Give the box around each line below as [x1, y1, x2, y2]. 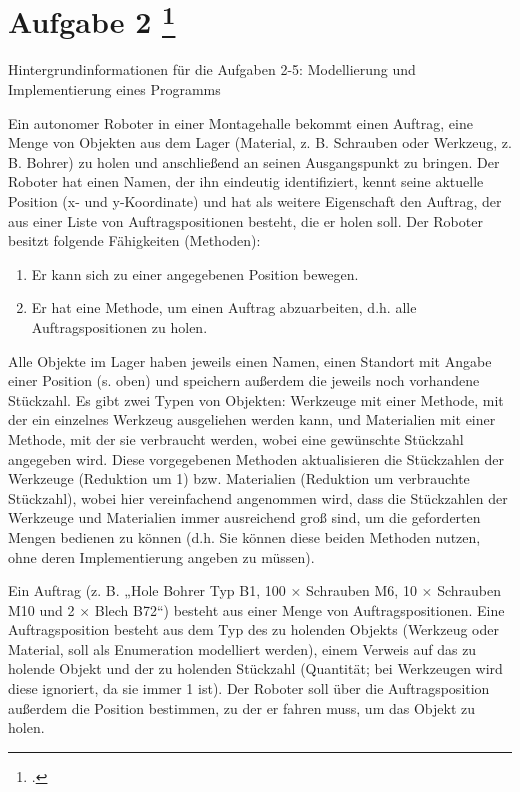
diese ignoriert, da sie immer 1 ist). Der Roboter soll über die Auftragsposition [8, 678, 490, 699]
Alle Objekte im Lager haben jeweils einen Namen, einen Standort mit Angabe [8, 350, 492, 371]
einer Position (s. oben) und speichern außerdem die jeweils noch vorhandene [8, 370, 480, 391]
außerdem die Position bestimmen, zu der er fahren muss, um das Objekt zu [8, 697, 475, 718]
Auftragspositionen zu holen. [31, 316, 208, 337]
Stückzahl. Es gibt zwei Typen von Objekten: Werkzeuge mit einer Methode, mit [8, 389, 504, 410]
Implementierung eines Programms [8, 79, 221, 100]
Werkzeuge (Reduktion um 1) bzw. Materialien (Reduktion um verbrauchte [8, 468, 470, 489]
